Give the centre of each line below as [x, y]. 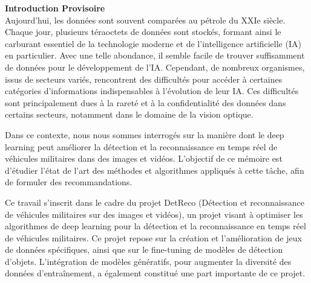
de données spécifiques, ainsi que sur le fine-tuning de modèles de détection [144, 250]
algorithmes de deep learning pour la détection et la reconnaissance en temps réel [155, 226]
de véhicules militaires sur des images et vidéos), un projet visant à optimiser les [154, 214]
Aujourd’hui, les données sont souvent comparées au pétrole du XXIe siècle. [145, 20]
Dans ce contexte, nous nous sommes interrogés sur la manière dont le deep [145, 134]
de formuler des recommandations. [69, 182]
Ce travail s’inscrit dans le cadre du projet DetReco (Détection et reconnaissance [155, 202]
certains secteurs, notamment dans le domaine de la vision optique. [129, 114]
